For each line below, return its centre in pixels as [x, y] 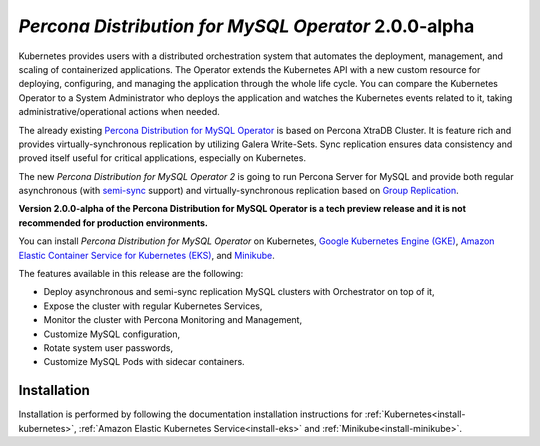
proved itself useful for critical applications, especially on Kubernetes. [162, 158]
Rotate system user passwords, [108, 347]
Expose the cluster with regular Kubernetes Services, [153, 306]
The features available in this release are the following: [131, 274]
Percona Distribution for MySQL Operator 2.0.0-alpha [246, 26]
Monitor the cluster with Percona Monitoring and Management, [173, 320]
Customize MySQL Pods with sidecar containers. [144, 362]
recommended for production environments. [113, 222]
